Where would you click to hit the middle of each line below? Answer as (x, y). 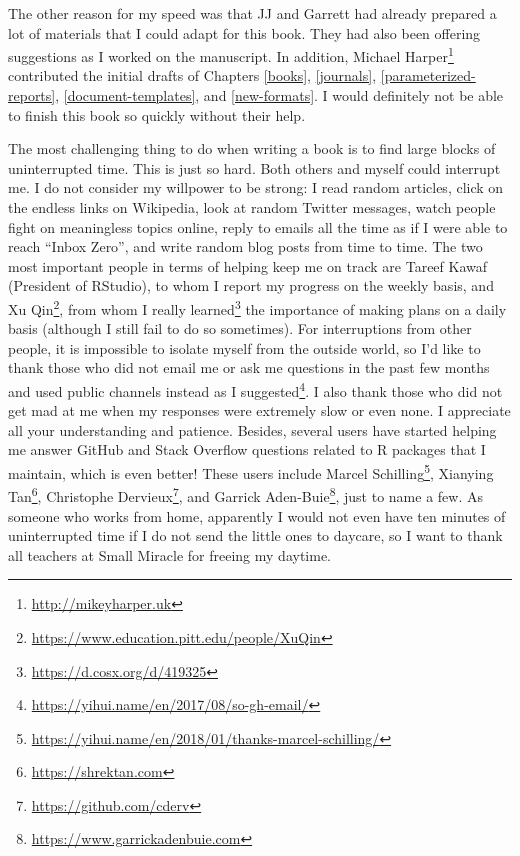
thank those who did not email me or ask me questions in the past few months (249, 367)
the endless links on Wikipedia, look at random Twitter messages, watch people (252, 207)
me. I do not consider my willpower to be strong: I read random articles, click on (256, 187)
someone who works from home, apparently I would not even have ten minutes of (257, 515)
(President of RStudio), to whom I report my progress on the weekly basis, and (251, 285)
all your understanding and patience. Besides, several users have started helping (252, 429)
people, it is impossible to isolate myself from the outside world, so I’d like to (244, 347)
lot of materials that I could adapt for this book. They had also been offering (244, 32)
